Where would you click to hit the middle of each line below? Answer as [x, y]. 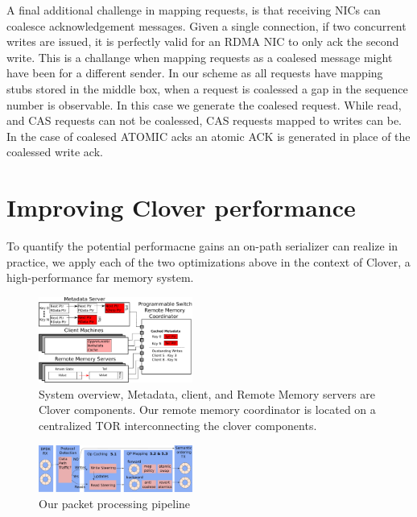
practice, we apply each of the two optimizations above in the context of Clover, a [208, 261]
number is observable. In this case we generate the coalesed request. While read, [204, 104]
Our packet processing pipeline [115, 503]
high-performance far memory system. [100, 277]
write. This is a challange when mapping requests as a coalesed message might [200, 57]
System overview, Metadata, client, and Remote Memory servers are [207, 393]
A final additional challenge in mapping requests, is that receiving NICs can [194, 10]
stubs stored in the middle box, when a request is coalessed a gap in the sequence [207, 88]
